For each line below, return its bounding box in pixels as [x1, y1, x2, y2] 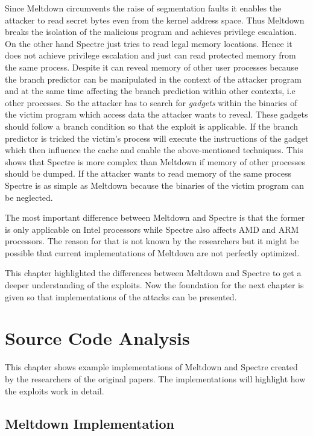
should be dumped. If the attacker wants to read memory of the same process [5, 167, 291, 180]
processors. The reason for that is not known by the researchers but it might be [5, 235, 299, 247]
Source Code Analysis [5, 326, 190, 350]
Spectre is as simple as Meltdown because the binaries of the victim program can [5, 179, 305, 191]
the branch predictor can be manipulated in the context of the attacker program [5, 72, 302, 85]
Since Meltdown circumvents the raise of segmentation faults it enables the [5, 2, 282, 14]
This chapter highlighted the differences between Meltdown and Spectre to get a [5, 267, 302, 279]
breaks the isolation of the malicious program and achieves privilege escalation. [5, 25, 297, 38]
